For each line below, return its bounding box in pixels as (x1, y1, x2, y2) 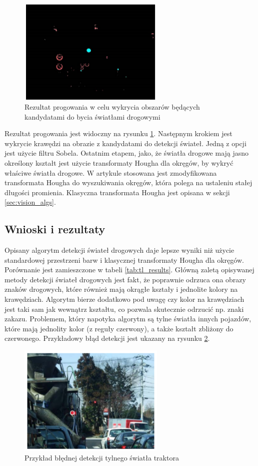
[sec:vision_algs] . (4, 197, 56, 207)
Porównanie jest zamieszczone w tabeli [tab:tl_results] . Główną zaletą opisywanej (4, 264, 254, 275)
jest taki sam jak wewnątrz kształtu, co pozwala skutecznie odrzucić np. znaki (4, 303, 244, 314)
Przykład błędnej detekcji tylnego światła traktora (24, 452, 179, 462)
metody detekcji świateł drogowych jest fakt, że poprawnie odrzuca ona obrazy (4, 274, 246, 284)
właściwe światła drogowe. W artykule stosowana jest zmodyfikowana (4, 167, 217, 178)
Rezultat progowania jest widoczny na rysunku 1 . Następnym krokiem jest (4, 128, 232, 139)
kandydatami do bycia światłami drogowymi (24, 111, 160, 122)
